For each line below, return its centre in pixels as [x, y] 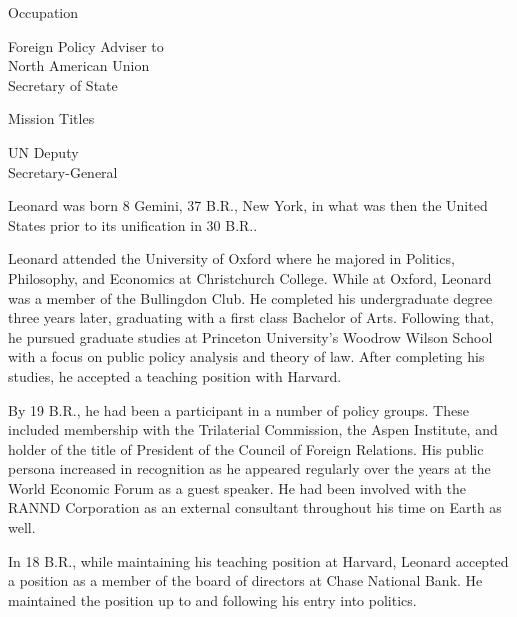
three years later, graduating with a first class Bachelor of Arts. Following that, [251, 317]
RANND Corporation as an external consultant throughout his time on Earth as [255, 507]
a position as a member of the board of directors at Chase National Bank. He [245, 580]
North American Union [79, 65]
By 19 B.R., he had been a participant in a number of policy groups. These [238, 409]
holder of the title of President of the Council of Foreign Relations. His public [246, 448]
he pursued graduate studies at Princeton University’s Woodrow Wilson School [250, 336]
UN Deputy [43, 151]
